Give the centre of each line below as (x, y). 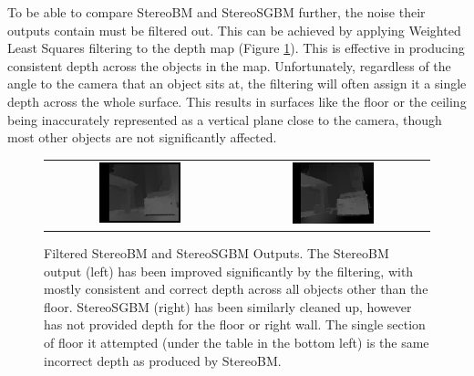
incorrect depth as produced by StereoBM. (163, 360)
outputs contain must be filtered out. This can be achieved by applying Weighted (234, 30)
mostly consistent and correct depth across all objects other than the (236, 289)
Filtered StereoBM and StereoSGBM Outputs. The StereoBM (216, 253)
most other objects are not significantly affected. (142, 137)
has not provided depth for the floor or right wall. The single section (235, 324)
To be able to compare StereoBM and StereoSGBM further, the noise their (216, 12)
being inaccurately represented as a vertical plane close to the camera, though (225, 119)
